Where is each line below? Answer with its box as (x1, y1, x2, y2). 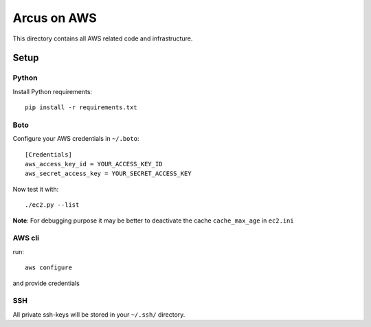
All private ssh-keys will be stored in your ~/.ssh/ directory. (12, 310, 185, 319)
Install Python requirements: (12, 87, 93, 95)
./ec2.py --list (25, 201, 80, 209)
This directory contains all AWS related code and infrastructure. (12, 34, 193, 43)
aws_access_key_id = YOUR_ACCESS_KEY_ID (25, 160, 163, 168)
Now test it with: (12, 185, 59, 193)
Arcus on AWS (12, 10, 98, 25)
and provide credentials (12, 279, 80, 287)
